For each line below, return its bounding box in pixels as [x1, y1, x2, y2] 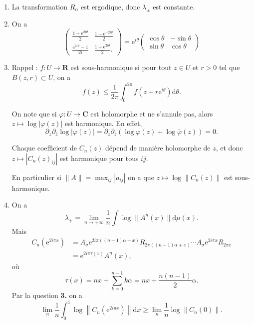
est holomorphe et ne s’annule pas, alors [90, 108, 213, 118]
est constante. [153, 1, 195, 11]
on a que [128, 171, 154, 182]
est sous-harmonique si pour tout [70, 62, 172, 72]
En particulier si [11, 171, 61, 182]
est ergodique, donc [81, 1, 140, 11]
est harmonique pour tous [60, 152, 139, 163]
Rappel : [11, 62, 38, 72]
